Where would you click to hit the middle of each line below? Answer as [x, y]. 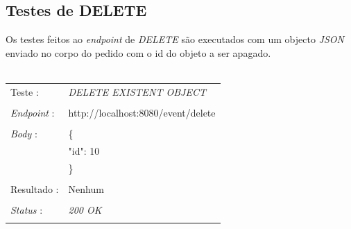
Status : [27, 209]
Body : [24, 133]
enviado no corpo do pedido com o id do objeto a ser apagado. [138, 52]
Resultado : [35, 188]
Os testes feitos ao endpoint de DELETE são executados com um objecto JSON [175, 39]
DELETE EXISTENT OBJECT [137, 91]
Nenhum [86, 188]
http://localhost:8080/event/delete [142, 112]
